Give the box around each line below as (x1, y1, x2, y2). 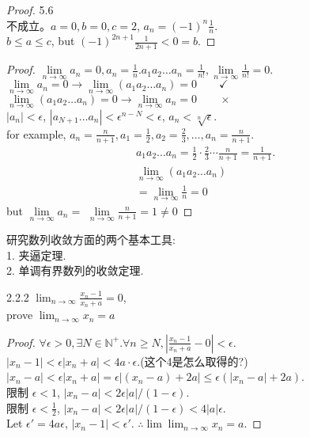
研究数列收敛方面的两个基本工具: (6, 231, 176, 248)
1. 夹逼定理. (6, 246, 66, 263)
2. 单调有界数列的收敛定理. (6, 262, 144, 279)
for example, (6, 125, 66, 142)
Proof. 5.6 (6, 2, 54, 17)
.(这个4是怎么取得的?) (137, 352, 248, 369)
